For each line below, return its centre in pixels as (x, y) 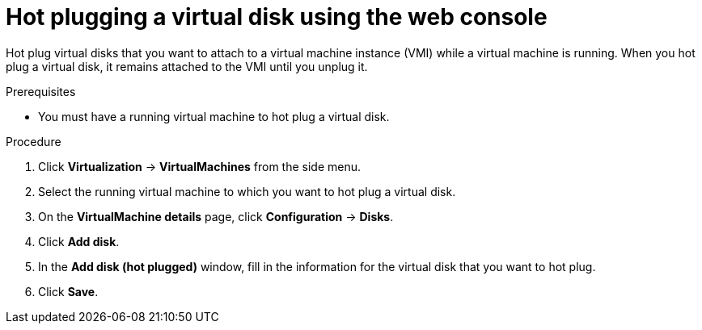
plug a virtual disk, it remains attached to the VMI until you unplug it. (187, 66)
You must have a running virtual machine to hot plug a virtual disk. (214, 116)
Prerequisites (41, 91)
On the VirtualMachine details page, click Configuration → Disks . (216, 216)
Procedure (34, 141)
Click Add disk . (79, 241)
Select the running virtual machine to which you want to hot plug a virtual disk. (247, 191)
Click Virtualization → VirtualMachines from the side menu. (200, 166)
